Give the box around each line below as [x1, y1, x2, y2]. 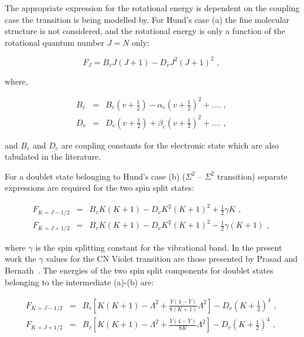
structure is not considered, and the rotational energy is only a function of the [5, 25, 285, 37]
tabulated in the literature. [5, 150, 101, 163]
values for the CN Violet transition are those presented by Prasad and [46, 252, 298, 265]
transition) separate [217, 170, 288, 182]
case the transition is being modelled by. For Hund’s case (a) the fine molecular [5, 13, 290, 25]
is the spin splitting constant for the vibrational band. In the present [35, 241, 282, 253]
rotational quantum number [5, 36, 105, 48]
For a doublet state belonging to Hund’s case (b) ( [5, 170, 186, 182]
